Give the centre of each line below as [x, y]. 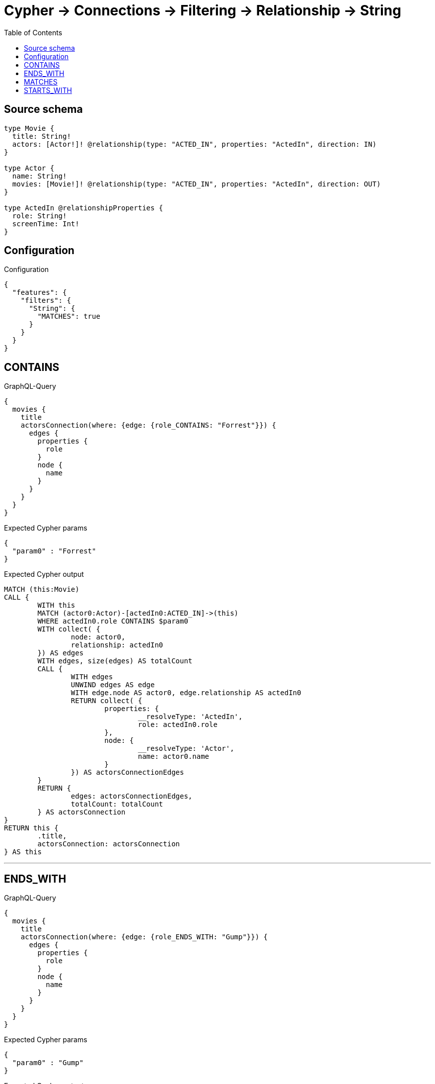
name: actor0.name [174, 757]
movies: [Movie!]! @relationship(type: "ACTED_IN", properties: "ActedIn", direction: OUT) [196, 184]
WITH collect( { [69, 629]
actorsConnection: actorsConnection [109, 844]
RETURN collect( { [107, 701]
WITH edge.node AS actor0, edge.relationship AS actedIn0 [186, 693]
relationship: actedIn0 [117, 645]
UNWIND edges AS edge [113, 685]
